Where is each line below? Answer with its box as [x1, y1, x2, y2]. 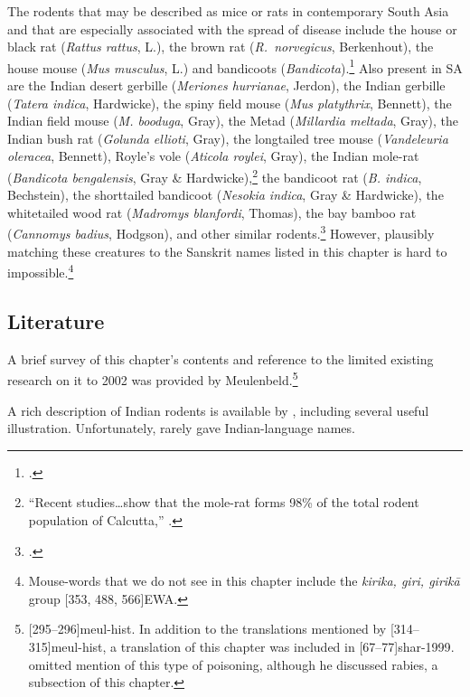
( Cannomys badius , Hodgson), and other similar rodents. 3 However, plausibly [7, 221, 435, 243]
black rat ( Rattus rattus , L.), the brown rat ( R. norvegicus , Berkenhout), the [7, 37, 434, 56]
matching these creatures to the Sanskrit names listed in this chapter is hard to [7, 241, 447, 260]
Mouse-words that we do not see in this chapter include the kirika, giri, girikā [28, 571, 460, 590]
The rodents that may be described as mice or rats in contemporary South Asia [7, 2, 449, 20]
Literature [7, 306, 105, 334]
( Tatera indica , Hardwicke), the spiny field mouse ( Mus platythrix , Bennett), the [7, 93, 452, 112]
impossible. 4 [7, 260, 74, 281]
